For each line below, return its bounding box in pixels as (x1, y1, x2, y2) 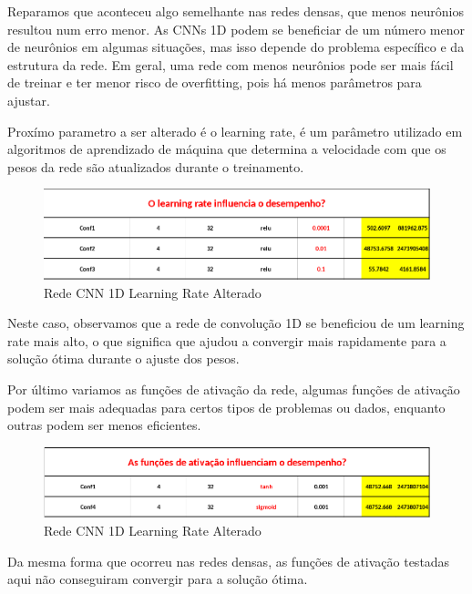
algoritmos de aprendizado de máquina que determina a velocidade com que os (7, 139, 446, 159)
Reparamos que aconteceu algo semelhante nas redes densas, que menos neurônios (7, 2, 464, 20)
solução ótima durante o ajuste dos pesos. (7, 349, 240, 368)
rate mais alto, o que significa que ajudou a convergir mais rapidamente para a (7, 331, 446, 350)
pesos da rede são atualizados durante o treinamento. (7, 157, 304, 176)
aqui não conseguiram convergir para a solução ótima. (7, 569, 308, 589)
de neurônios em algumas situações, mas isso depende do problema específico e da (7, 37, 465, 56)
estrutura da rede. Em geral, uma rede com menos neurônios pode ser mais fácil (7, 55, 454, 74)
